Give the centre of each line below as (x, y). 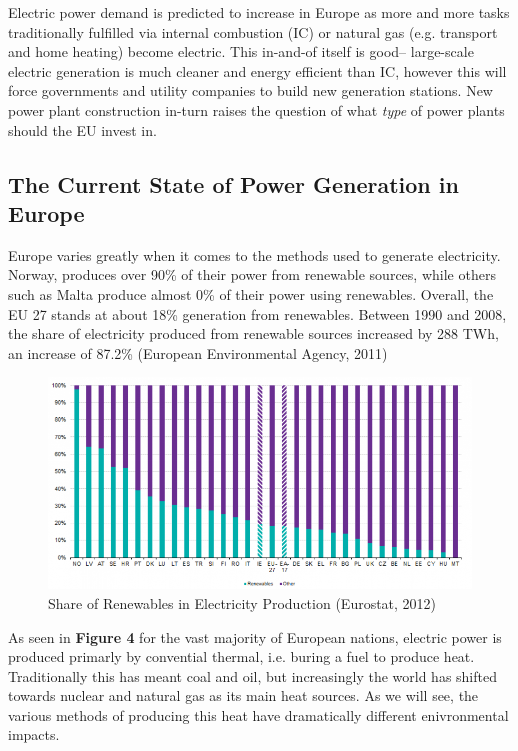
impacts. (34, 734)
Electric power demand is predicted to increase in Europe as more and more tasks (259, 12)
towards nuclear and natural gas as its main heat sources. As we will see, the (243, 695)
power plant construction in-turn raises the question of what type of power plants (256, 109)
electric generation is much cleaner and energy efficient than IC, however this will (257, 70)
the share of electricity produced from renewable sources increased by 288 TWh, (253, 333)
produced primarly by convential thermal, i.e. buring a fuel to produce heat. (241, 656)
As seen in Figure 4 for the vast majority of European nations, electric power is (255, 636)
